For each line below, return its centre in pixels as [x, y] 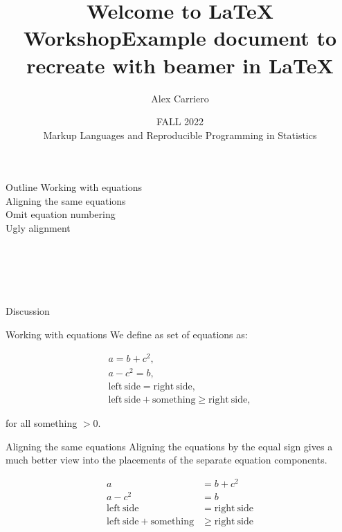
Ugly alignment [38, 228]
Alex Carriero [180, 98]
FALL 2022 [180, 121]
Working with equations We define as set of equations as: [127, 334]
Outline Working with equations [74, 187]
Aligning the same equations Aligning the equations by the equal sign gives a [169, 446]
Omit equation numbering [61, 214]
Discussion [28, 311]
